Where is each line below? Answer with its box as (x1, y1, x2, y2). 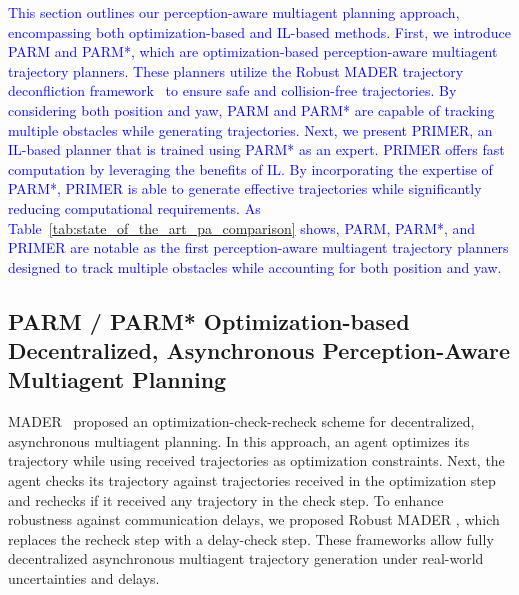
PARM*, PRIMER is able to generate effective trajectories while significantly (8, 178, 482, 199)
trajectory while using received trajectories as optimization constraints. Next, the (8, 450, 505, 471)
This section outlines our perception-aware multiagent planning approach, (8, 2, 460, 22)
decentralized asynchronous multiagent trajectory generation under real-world (8, 548, 484, 569)
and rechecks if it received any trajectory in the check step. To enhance (8, 489, 444, 510)
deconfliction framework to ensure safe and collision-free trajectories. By (8, 80, 457, 101)
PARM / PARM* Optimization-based (8, 305, 410, 336)
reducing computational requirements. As (8, 197, 261, 218)
